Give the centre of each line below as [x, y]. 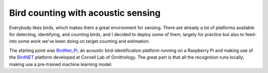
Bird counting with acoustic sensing [85, 13]
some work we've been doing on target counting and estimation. [84, 41]
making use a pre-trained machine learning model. [61, 64]
